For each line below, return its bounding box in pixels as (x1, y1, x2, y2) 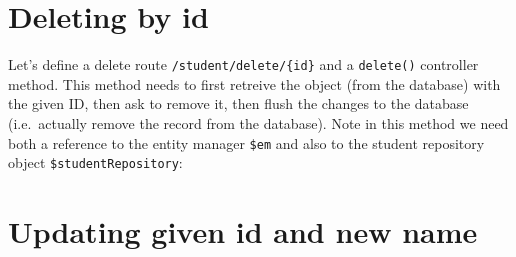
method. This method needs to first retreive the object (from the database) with (8, 73, 501, 94)
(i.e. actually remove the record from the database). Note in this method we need (8, 112, 509, 133)
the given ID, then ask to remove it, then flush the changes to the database (8, 93, 469, 114)
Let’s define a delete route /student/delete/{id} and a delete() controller (8, 54, 479, 75)
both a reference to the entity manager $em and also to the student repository (8, 132, 485, 153)
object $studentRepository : (8, 152, 183, 173)
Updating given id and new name (8, 211, 478, 252)
